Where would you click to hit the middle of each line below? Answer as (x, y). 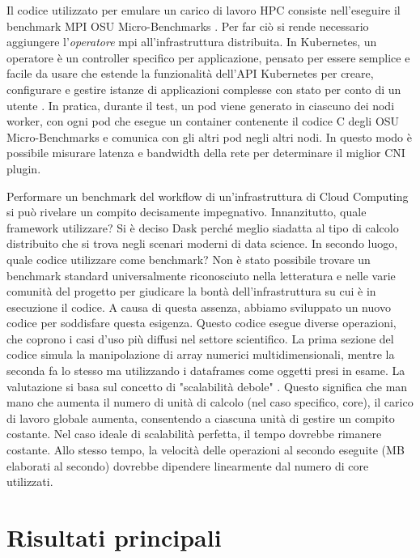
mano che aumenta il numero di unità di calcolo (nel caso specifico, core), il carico (210, 402)
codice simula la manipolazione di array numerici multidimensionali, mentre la (201, 354)
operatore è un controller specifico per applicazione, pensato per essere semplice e (208, 57)
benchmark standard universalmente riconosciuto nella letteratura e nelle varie (201, 275)
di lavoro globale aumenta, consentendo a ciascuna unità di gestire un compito (201, 417)
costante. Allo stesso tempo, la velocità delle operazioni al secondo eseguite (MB (206, 450)
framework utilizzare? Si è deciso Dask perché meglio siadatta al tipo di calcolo (203, 227)
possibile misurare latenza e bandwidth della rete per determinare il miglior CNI (206, 153)
